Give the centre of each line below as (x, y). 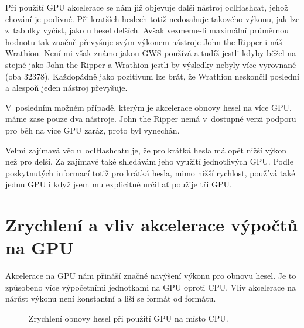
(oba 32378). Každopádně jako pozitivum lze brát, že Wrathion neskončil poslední (152, 76)
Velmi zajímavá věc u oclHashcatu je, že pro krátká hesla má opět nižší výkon (146, 150)
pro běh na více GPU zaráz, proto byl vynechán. (93, 130)
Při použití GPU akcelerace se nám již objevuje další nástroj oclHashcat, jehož (147, 7)
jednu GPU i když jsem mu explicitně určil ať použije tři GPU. (119, 184)
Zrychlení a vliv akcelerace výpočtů (152, 225)
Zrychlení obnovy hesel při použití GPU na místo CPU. (129, 318)
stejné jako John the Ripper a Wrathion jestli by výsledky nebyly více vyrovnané (151, 64)
